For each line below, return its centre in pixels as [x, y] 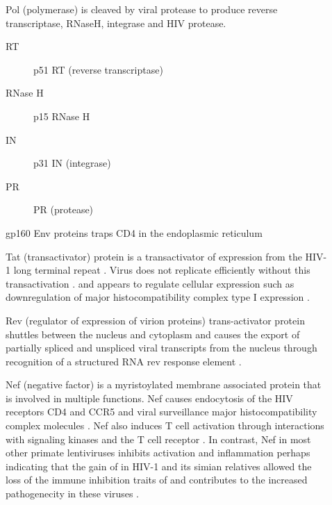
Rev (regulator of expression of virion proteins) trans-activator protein [155, 320]
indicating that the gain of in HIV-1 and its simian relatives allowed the [159, 466]
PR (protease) [64, 209]
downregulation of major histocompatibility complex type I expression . [158, 297]
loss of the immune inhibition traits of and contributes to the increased [157, 480]
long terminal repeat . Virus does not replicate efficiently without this [162, 270]
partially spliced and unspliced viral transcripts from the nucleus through [161, 348]
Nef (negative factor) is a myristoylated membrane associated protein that [164, 384]
